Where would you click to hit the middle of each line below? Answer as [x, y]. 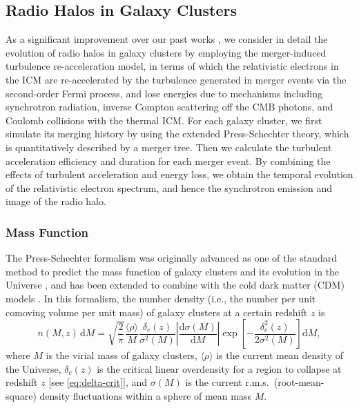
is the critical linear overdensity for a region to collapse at [219, 368]
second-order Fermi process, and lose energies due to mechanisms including [164, 93]
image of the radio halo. [56, 201]
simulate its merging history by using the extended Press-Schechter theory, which [177, 134]
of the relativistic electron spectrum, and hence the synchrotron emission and [169, 187]
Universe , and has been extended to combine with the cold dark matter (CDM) [175, 285]
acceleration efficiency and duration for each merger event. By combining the [168, 161]
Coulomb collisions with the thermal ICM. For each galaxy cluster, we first [164, 120]
